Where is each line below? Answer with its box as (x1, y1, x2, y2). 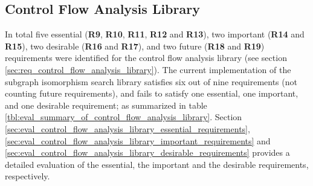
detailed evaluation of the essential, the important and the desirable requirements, (5, 158, 309, 170)
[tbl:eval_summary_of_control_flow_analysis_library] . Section (5, 111, 242, 123)
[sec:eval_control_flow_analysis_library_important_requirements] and (5, 134, 271, 147)
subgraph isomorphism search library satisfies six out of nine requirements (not (5, 75, 297, 88)
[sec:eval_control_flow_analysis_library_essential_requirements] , (5, 122, 250, 135)
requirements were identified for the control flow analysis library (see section (5, 51, 287, 64)
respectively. (5, 170, 50, 182)
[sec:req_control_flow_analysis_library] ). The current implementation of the (5, 63, 291, 75)
